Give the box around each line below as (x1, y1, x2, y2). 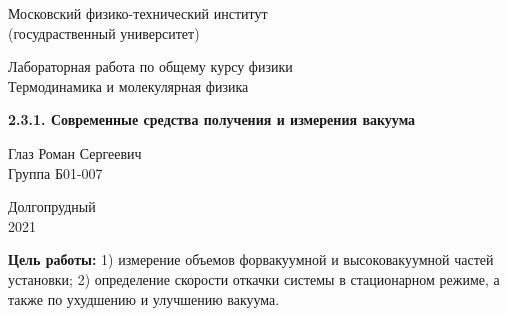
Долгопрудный (8, 196, 96, 217)
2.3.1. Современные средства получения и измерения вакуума (8, 109, 416, 130)
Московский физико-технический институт (8, 3, 268, 23)
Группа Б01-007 (8, 162, 103, 183)
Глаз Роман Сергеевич (8, 142, 142, 163)
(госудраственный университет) (8, 22, 200, 43)
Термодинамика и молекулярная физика (8, 75, 249, 96)
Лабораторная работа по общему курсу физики (8, 56, 293, 77)
